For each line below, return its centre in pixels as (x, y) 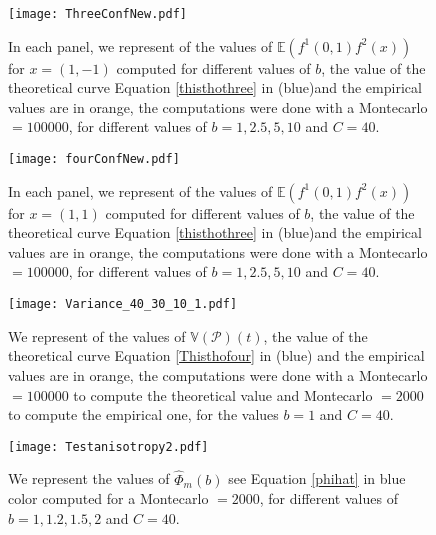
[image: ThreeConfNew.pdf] (97, 14)
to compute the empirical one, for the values (143, 414)
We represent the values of (89, 478)
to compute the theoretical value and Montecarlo (223, 394)
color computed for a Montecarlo (108, 498)
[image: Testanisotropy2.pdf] (108, 446)
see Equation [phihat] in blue (317, 478)
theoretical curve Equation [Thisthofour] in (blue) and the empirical (216, 355)
